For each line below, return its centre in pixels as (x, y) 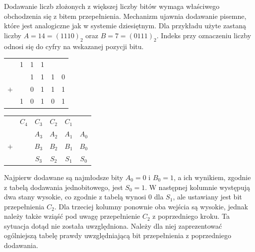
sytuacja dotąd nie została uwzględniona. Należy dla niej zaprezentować (113, 225)
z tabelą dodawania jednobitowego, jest (64, 187)
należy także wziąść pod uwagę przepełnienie (72, 216)
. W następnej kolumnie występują (197, 187)
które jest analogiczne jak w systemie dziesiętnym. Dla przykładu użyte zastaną (125, 26)
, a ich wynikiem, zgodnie (212, 177)
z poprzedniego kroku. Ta (191, 216)
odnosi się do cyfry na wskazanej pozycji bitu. (74, 46)
